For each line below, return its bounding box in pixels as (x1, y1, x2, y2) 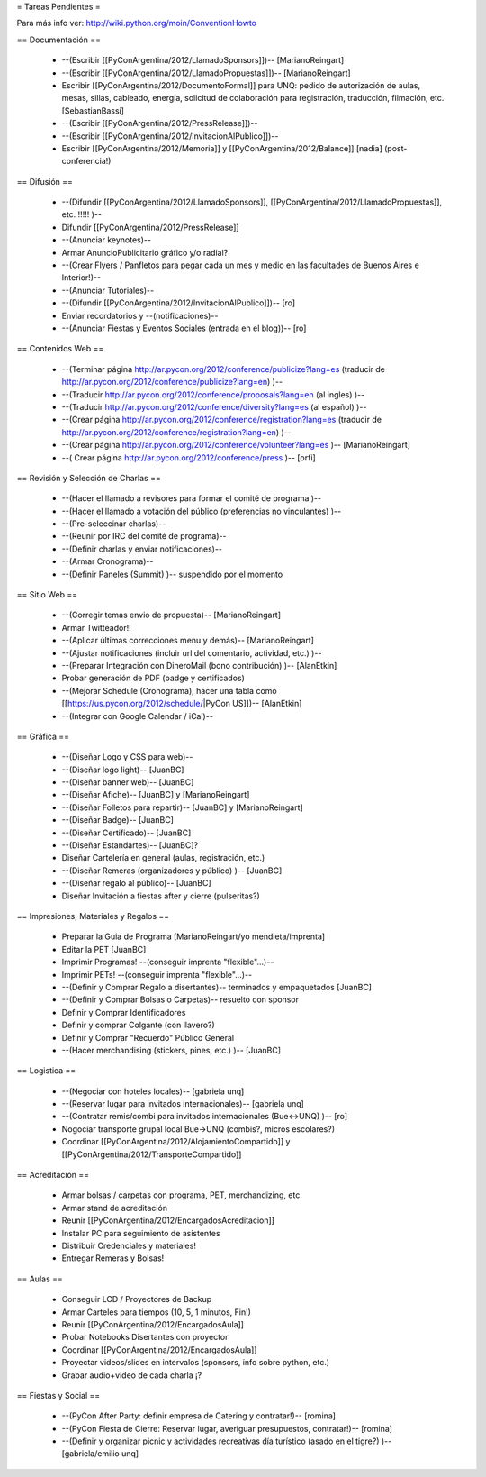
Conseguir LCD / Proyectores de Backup (61, 1294, 212, 1305)
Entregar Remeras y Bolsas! (61, 1253, 165, 1263)
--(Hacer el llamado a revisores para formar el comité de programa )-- (61, 493, 322, 504)
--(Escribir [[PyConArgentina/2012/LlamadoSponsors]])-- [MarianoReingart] (61, 55, 345, 66)
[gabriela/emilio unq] (61, 1448, 139, 1459)
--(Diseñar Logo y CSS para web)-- (61, 752, 193, 762)
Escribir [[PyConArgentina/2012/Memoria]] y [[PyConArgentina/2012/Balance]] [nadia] (61, 142, 382, 153)
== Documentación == (16, 34, 101, 45)
